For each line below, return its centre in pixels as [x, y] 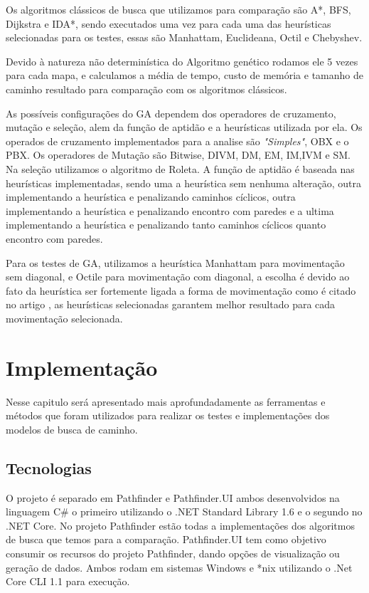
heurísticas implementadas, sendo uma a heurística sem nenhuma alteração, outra [183, 183]
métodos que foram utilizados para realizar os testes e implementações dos [168, 415]
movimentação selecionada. [64, 318]
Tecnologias [49, 467]
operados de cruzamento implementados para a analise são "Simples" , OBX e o [177, 141]
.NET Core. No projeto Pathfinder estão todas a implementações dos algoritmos [180, 525]
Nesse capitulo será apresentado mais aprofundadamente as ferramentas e [166, 401]
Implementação [82, 367]
